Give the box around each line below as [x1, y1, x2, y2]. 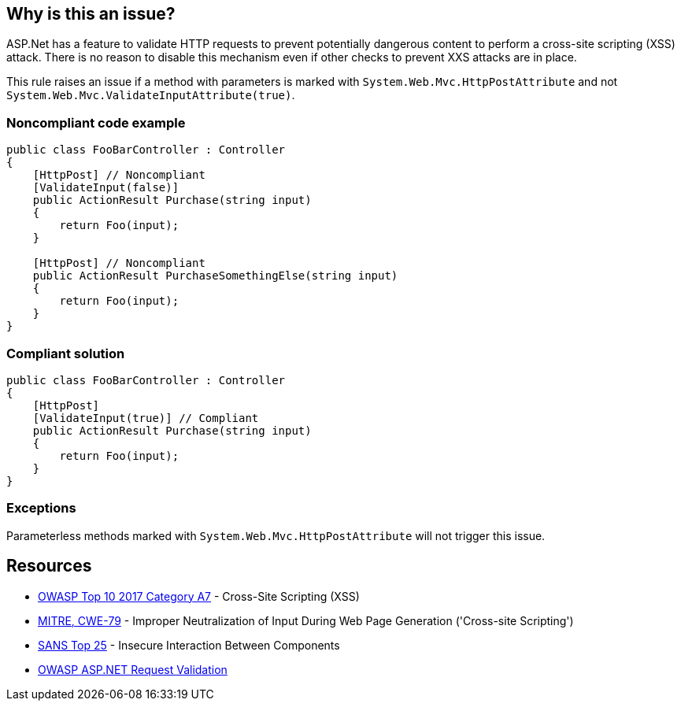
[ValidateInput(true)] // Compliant [32, 411, 259, 424]
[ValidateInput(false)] [32, 181, 180, 194]
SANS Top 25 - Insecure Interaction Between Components [38, 638, 340, 652]
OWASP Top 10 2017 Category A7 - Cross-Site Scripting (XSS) [38, 589, 360, 603]
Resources [6, 556, 92, 576]
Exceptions [6, 500, 76, 516]
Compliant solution [6, 345, 125, 361]
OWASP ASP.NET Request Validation [38, 662, 228, 676]
